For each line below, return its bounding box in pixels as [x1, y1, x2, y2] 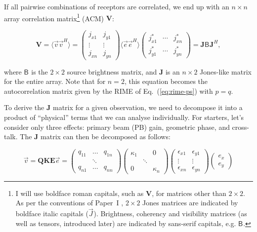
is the [31, 66, 48, 77]
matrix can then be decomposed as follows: [41, 131, 171, 142]
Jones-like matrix [200, 66, 252, 77]
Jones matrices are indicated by [142, 197, 238, 208]
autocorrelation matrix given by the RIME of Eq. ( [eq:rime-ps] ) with [4, 85, 213, 96]
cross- [232, 121, 250, 132]
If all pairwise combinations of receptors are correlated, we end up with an [4, 1, 229, 11]
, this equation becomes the [124, 76, 208, 86]
